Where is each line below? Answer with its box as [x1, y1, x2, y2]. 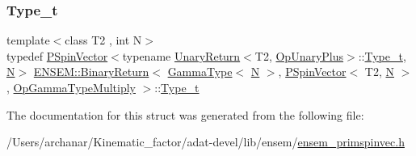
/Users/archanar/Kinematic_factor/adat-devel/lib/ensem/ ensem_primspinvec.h [6, 133, 405, 150]
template [6, 32, 50, 48]
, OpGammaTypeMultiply [6, 79, 136, 95]
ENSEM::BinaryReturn [33, 63, 149, 80]
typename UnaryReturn [122, 47, 241, 64]
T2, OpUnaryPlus [254, 47, 344, 64]
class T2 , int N [65, 32, 142, 48]
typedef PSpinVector [6, 47, 108, 64]
